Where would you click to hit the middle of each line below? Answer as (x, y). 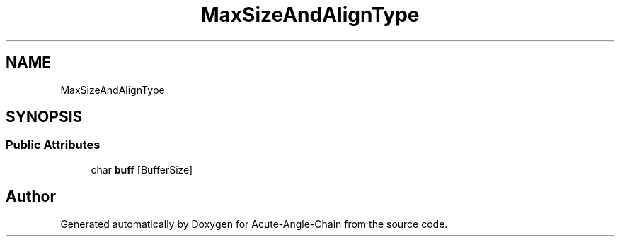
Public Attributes (53, 145)
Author (31, 197)
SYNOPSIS (44, 117)
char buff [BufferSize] (142, 169)
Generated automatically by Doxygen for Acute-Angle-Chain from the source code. (254, 224)
